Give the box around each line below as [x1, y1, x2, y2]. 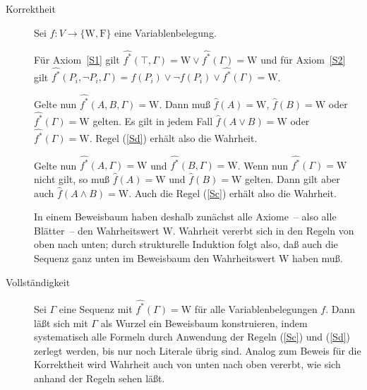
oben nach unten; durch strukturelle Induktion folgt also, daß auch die [34, 237, 338, 252]
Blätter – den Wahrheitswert [34, 223, 160, 237]
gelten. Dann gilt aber [244, 172, 340, 187]
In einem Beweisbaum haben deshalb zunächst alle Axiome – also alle [34, 209, 337, 224]
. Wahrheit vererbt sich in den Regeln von [172, 223, 354, 237]
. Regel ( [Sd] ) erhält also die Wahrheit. [89, 131, 258, 146]
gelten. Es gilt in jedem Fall [92, 113, 213, 128]
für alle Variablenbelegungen [194, 301, 318, 316]
